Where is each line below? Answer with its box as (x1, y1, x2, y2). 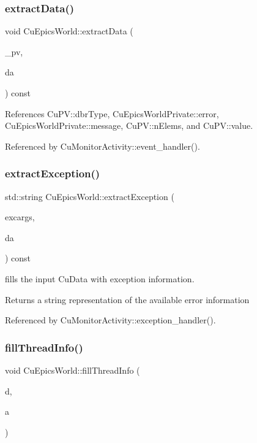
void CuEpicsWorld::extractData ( (5, 25, 133, 37)
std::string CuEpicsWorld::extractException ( (5, 190, 174, 202)
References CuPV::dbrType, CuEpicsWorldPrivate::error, (5, 107, 219, 120)
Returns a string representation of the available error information (5, 293, 250, 306)
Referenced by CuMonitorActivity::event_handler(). (5, 139, 200, 152)
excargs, (5, 210, 35, 223)
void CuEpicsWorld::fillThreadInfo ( (5, 363, 140, 376)
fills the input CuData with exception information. (5, 272, 195, 285)
